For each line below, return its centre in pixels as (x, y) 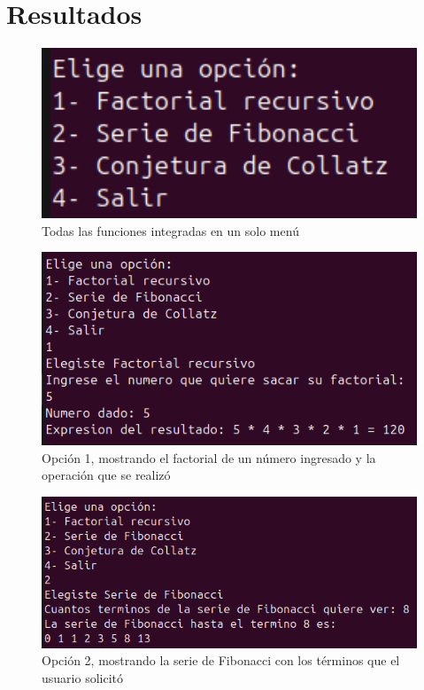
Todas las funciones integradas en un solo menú (170, 230)
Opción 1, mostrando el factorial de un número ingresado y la (209, 457)
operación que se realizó (106, 475)
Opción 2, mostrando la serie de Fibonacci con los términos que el (221, 660)
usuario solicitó (82, 678)
